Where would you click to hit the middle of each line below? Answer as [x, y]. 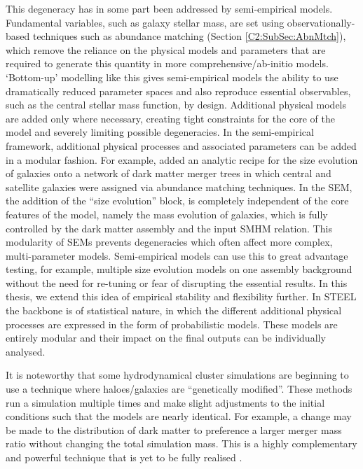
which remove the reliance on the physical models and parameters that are [166, 49]
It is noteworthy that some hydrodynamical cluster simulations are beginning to [177, 375]
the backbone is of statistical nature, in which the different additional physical [174, 310]
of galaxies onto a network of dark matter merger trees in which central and [169, 173]
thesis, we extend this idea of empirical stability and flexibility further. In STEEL [181, 296]
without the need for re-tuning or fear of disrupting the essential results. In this [177, 282]
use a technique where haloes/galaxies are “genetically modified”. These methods [179, 389]
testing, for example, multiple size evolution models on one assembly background [179, 269]
